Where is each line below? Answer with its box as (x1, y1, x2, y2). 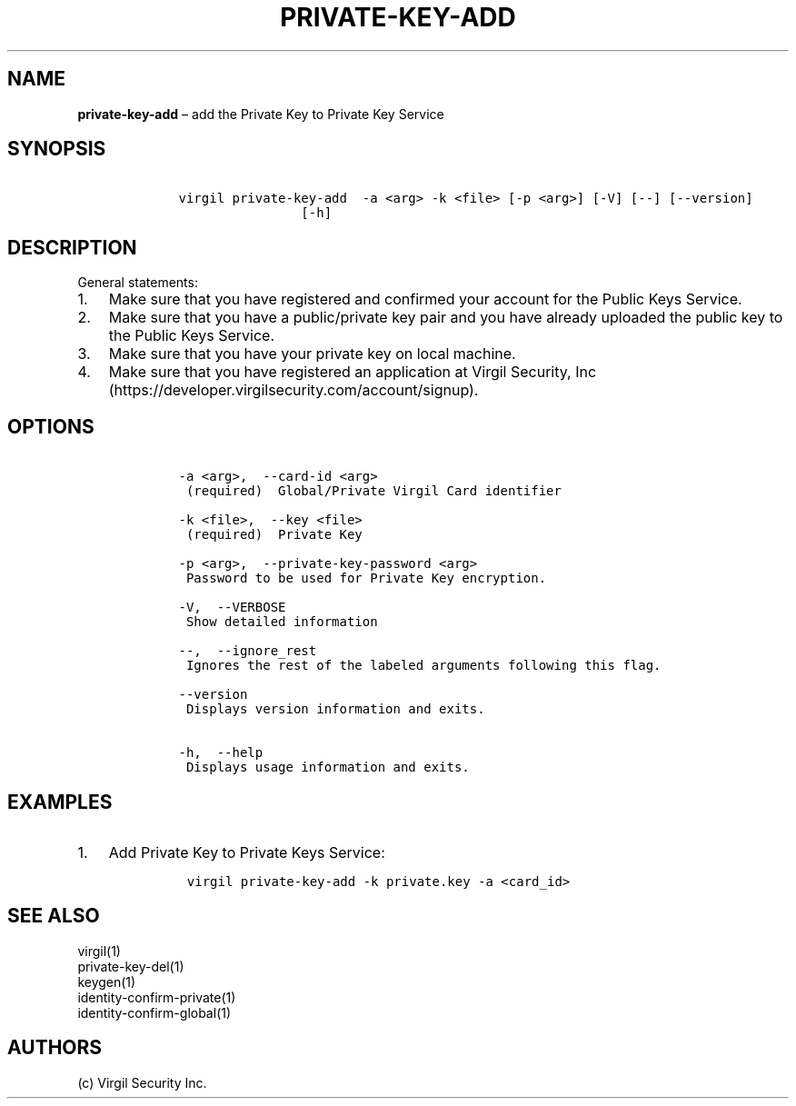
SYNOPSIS (7, 137, 106, 161)
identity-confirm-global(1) (77, 1004, 232, 1021)
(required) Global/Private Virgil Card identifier (185, 483, 562, 499)
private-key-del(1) (77, 958, 184, 974)
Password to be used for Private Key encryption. (185, 571, 547, 586)
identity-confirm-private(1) (77, 989, 236, 1005)
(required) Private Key (185, 527, 363, 543)
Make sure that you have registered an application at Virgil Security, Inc (108, 363, 597, 382)
